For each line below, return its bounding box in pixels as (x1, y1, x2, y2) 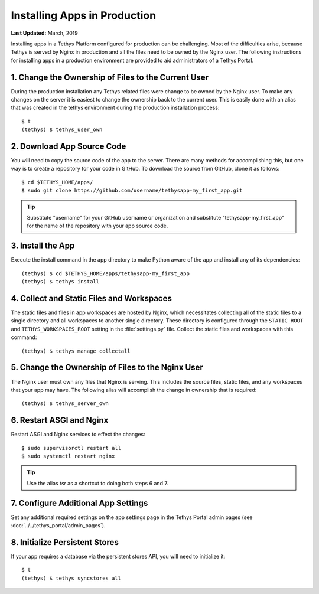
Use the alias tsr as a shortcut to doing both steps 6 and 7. (27, 479, 168, 487)
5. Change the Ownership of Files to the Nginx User (11, 363, 203, 373)
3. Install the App (11, 241, 75, 251)
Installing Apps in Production (11, 9, 157, 22)
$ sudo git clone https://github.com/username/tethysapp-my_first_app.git (21, 187, 243, 194)
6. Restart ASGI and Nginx (11, 415, 109, 425)
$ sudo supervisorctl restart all (21, 445, 121, 451)
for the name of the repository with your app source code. (27, 222, 168, 230)
